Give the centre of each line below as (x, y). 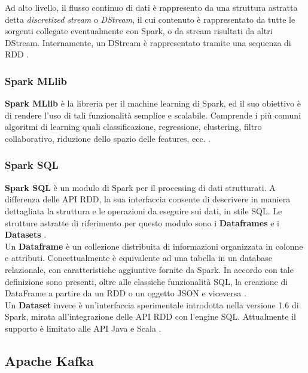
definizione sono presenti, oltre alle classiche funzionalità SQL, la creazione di (147, 281)
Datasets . (26, 234)
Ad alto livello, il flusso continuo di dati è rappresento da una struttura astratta (151, 7)
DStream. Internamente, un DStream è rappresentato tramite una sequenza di (148, 42)
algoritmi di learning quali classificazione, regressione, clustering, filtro (133, 127)
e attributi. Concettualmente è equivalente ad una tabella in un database (138, 258)
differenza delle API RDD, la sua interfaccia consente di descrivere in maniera (148, 199)
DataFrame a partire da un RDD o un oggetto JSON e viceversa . (126, 293)
